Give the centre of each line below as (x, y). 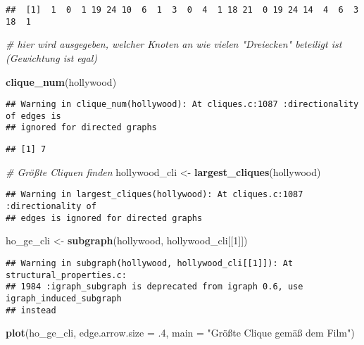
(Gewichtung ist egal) (51, 57)
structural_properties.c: (66, 275)
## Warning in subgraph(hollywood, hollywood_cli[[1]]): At (150, 263)
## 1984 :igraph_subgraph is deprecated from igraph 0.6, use (155, 287)
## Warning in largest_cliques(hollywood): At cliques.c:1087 (155, 195)
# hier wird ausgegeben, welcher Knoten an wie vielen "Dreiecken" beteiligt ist (174, 44)
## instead (31, 310)
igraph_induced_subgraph (64, 298)
